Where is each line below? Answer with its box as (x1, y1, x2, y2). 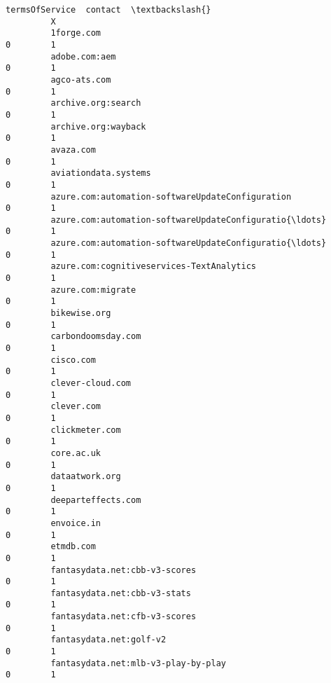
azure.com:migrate (50, 284, 136, 295)
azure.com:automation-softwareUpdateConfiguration (50, 191, 292, 202)
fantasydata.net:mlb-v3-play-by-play (50, 658, 226, 668)
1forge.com (50, 28, 101, 39)
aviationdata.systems (50, 168, 151, 179)
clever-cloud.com (50, 378, 131, 388)
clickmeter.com (50, 425, 121, 435)
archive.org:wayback (50, 121, 146, 132)
